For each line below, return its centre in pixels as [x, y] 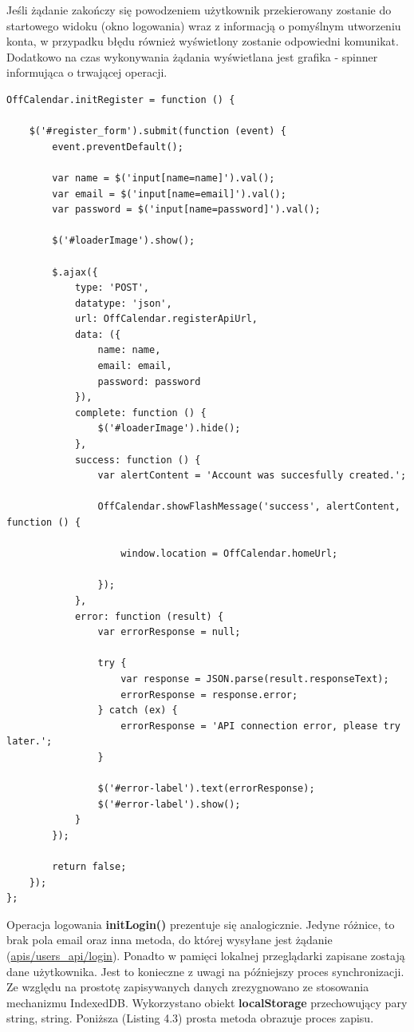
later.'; [30, 742]
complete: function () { [140, 413]
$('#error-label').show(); [169, 804]
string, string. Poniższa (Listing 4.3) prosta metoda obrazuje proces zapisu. [190, 1018]
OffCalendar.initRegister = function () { [121, 99]
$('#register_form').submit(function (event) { [158, 131]
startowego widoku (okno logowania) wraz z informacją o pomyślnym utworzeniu [204, 25]
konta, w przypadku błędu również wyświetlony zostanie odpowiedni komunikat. [203, 41]
